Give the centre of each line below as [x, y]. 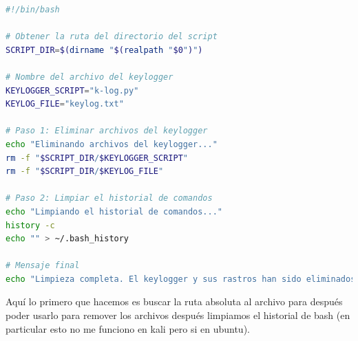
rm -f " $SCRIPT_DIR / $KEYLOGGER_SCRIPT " [97, 158]
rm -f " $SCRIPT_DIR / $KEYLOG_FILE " [85, 172]
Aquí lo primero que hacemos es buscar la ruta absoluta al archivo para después [174, 301]
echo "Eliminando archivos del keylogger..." [112, 144]
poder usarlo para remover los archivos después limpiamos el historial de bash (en [178, 315]
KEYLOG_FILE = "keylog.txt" [65, 104]
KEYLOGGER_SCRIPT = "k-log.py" [72, 90]
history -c [30, 225]
